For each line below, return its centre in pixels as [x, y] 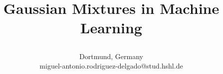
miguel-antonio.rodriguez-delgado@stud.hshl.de [111, 66]
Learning [111, 28]
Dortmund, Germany [111, 56]
